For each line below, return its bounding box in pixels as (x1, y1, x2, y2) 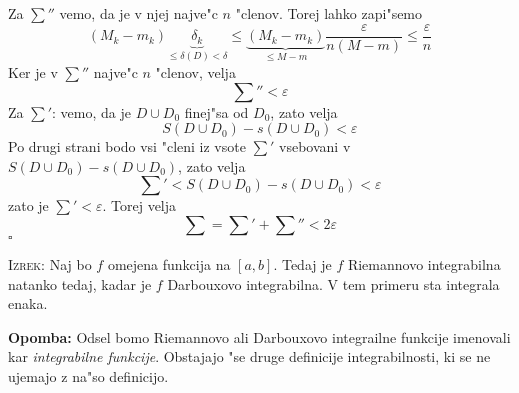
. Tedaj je (273, 253, 332, 274)
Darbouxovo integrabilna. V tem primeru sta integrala (167, 273, 500, 294)
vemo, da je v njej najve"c (59, 3, 218, 23)
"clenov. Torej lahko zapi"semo (235, 3, 423, 23)
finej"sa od (184, 101, 249, 122)
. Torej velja (102, 195, 177, 216)
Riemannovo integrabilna (347, 253, 501, 274)
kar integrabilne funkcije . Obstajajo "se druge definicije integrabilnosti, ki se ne (8, 346, 491, 367)
